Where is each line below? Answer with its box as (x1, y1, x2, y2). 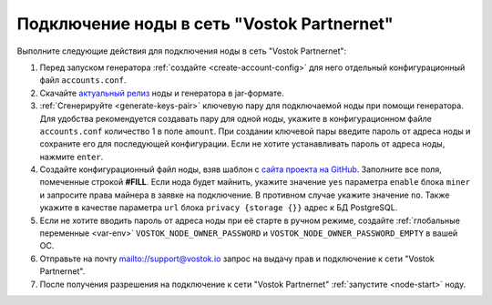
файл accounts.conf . (39, 75, 127, 86)
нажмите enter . (39, 151, 104, 162)
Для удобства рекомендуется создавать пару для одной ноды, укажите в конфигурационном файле (39, 113, 432, 124)
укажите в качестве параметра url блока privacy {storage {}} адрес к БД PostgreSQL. (39, 202, 398, 213)
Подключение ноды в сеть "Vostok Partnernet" (16, 14, 394, 34)
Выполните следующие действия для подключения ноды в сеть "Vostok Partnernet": (16, 46, 347, 56)
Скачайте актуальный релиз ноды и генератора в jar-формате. (39, 87, 284, 98)
